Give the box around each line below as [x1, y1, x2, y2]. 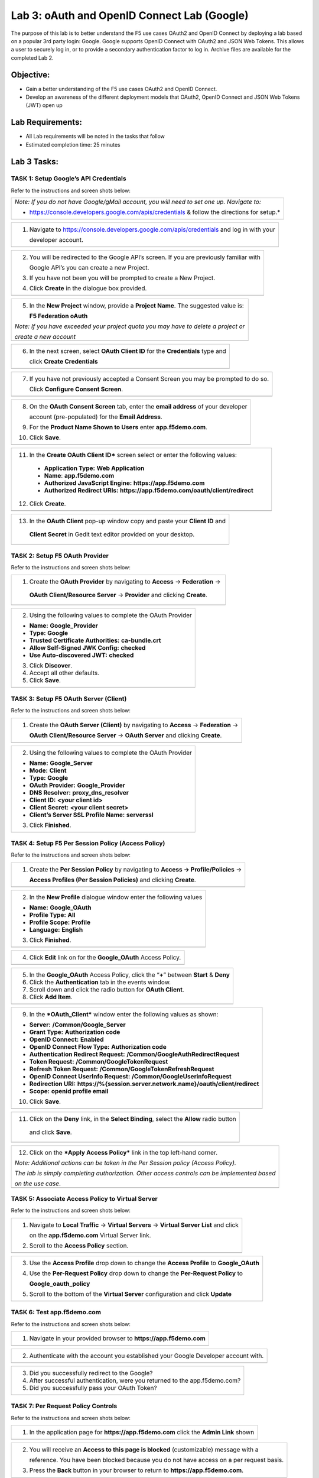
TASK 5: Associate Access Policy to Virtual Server [11, 1195, 158, 1203]
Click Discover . [29, 662, 73, 670]
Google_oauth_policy [29, 1279, 90, 1288]
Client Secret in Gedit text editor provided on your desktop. [29, 530, 195, 539]
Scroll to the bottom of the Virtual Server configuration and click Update [29, 1289, 232, 1298]
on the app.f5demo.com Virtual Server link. [29, 1231, 151, 1239]
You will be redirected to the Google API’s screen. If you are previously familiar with [29, 253, 261, 261]
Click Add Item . [29, 993, 73, 1001]
